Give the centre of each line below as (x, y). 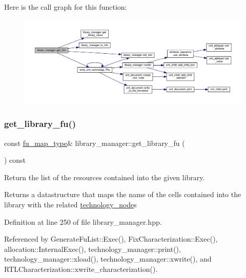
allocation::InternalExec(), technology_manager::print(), (93, 249)
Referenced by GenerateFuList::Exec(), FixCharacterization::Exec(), (111, 239)
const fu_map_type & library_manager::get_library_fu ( (95, 143)
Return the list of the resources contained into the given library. (105, 177)
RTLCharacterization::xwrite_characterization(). (81, 269)
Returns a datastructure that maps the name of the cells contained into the (123, 194)
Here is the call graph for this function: (66, 7)
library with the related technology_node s (70, 204)
